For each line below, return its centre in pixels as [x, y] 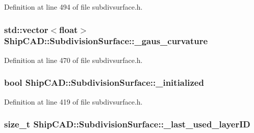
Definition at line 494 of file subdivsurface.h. [73, 7]
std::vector [26, 29]
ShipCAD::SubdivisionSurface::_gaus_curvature [106, 41]
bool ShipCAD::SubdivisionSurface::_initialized [104, 82]
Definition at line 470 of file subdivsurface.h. [73, 60]
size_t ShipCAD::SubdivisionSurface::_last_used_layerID [127, 124]
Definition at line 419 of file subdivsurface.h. [73, 101]
